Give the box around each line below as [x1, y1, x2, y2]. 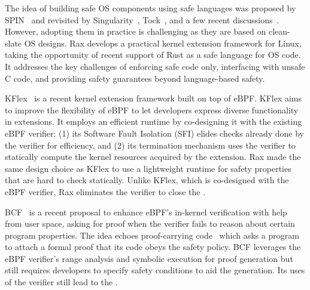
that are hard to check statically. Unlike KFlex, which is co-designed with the [5, 174, 289, 186]
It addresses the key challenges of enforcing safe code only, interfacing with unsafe [5, 60, 305, 72]
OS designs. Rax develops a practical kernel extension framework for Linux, [24, 36, 302, 49]
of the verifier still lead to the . [5, 276, 118, 288]
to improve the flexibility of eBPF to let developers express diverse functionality [5, 103, 299, 116]
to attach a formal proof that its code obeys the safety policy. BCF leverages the [5, 240, 301, 253]
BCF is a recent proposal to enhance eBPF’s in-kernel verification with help [5, 205, 287, 218]
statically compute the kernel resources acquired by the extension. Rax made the [5, 150, 301, 163]
